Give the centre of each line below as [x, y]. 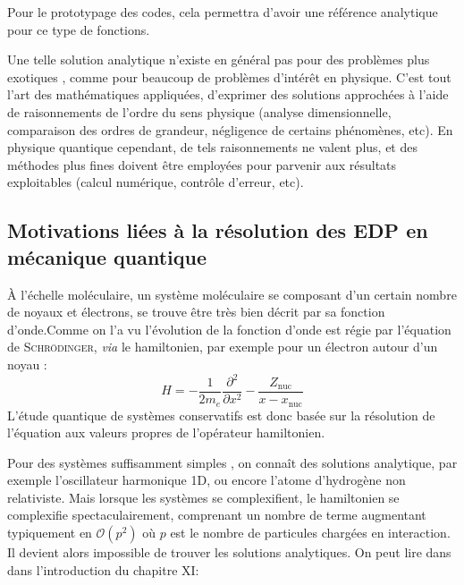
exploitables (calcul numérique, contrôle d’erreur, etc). [156, 182]
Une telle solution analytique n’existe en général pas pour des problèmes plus [219, 59]
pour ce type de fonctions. [79, 29]
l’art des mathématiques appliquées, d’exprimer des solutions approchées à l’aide [228, 94]
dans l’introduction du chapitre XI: [103, 569]
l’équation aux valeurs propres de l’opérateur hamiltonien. [166, 432]
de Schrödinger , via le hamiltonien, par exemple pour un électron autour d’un [223, 347]
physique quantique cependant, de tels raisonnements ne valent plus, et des [212, 147]
